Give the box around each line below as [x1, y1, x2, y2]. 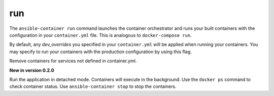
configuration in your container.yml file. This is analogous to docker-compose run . [9, 32, 192, 38]
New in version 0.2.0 [9, 67, 54, 73]
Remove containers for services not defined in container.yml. [9, 58, 137, 64]
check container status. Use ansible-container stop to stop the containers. [9, 83, 177, 89]
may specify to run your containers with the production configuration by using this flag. [9, 49, 192, 55]
